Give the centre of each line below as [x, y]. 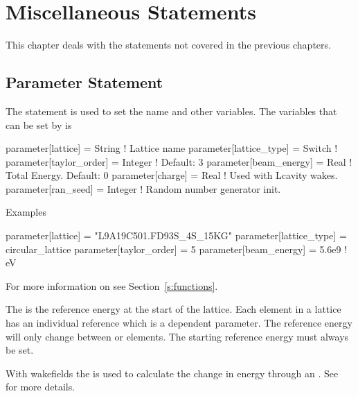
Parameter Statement [84, 82]
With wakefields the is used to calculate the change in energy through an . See [172, 373]
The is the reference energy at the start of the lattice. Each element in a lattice [173, 309]
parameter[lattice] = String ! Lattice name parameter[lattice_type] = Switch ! [172, 148]
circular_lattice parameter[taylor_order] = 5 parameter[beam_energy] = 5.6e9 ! [177, 249]
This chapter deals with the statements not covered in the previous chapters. [168, 45]
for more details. [41, 387]
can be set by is [39, 124]
